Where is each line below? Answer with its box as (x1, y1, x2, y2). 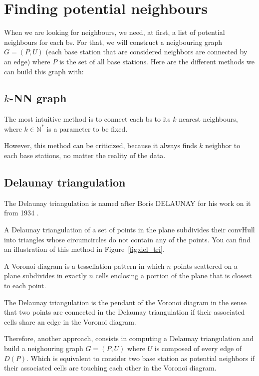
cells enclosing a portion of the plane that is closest (95, 270, 252, 281)
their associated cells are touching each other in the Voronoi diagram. (4, 363, 217, 373)
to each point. (4, 280, 46, 291)
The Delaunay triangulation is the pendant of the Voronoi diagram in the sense (4, 297, 247, 307)
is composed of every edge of (154, 343, 242, 353)
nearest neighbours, (179, 114, 238, 124)
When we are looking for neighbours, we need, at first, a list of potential (4, 27, 225, 37)
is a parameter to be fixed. (46, 123, 128, 134)
